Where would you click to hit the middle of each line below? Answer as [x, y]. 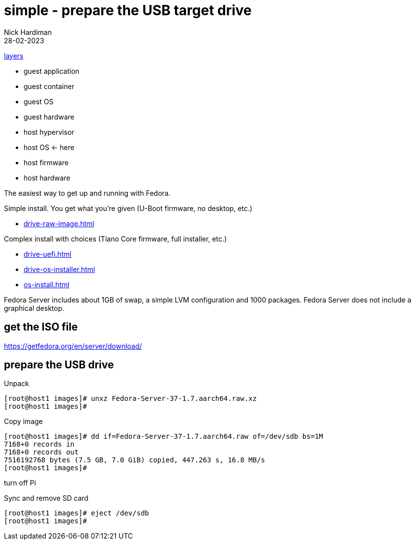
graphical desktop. [34, 308]
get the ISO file [41, 327]
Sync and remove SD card [46, 498]
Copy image [23, 422]
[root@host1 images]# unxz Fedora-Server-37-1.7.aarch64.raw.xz [131, 399]
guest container [49, 86]
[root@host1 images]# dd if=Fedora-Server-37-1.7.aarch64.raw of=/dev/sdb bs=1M [164, 437]
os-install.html [47, 284]
